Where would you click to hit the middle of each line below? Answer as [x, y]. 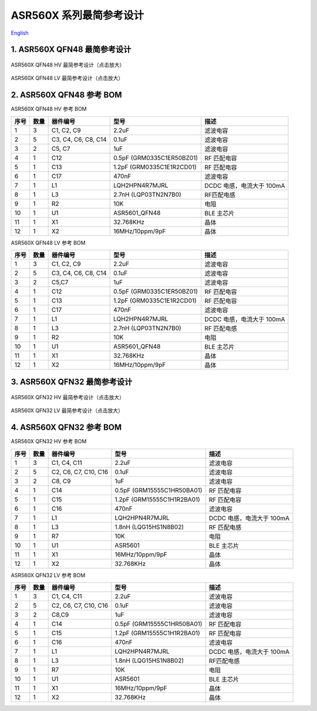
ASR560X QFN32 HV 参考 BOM [49, 442]
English [20, 33]
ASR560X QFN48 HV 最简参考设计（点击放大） [68, 65]
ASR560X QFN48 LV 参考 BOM [48, 242]
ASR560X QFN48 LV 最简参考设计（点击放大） [67, 78]
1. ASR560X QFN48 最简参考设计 [71, 50]
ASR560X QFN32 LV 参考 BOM [48, 575]
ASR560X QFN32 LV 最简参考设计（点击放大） [67, 410]
